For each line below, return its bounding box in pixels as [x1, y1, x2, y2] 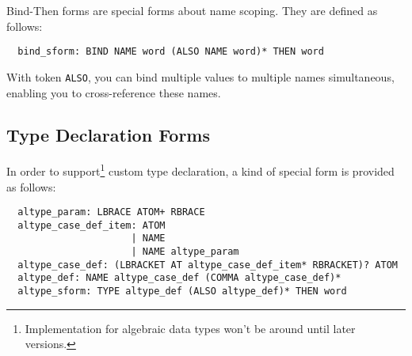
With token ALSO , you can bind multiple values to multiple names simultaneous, [6, 68, 395, 85]
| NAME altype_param [131, 246, 239, 258]
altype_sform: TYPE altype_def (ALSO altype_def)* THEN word [17, 286, 347, 297]
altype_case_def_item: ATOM [17, 219, 166, 231]
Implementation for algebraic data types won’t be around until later [25, 320, 356, 336]
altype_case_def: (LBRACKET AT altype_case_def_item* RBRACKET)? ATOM [17, 259, 398, 271]
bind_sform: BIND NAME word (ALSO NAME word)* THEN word [17, 46, 324, 58]
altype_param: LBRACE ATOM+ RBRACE [17, 206, 205, 218]
